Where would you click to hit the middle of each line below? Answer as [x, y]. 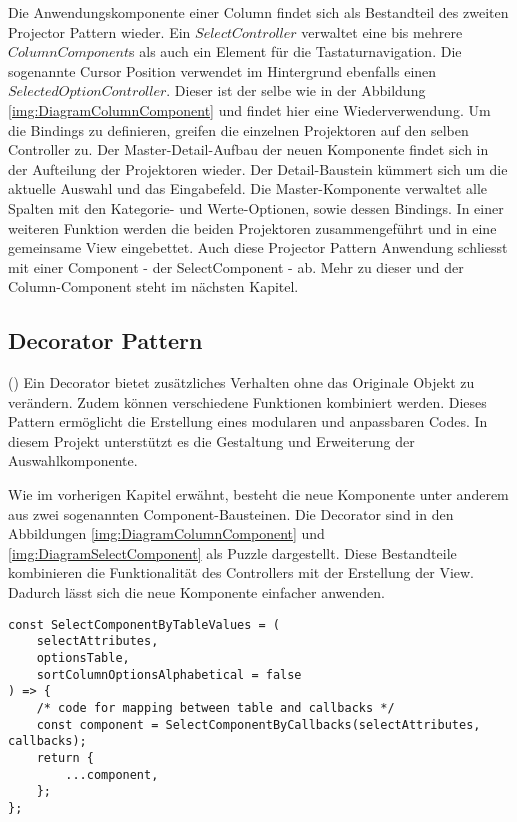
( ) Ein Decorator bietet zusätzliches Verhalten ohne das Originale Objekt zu [241, 382]
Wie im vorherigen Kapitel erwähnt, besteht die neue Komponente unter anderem [258, 494]
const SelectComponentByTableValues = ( [144, 624]
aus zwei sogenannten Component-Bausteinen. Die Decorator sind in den [231, 513]
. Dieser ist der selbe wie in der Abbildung [296, 90]
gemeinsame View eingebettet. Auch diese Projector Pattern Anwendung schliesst [258, 247]
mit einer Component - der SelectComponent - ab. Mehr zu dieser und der [236, 266]
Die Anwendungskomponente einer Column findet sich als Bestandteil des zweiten [258, 12]
